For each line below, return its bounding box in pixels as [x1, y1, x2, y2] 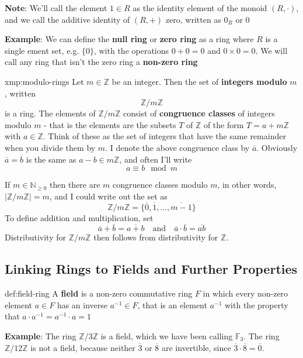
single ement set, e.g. [5, 44, 79, 56]
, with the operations [93, 44, 169, 56]
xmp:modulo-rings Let [5, 75, 84, 87]
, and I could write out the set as [49, 190, 168, 202]
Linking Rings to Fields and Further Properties [5, 260, 298, 278]
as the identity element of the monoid [133, 2, 267, 13]
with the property [225, 298, 288, 311]
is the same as [26, 153, 76, 165]
